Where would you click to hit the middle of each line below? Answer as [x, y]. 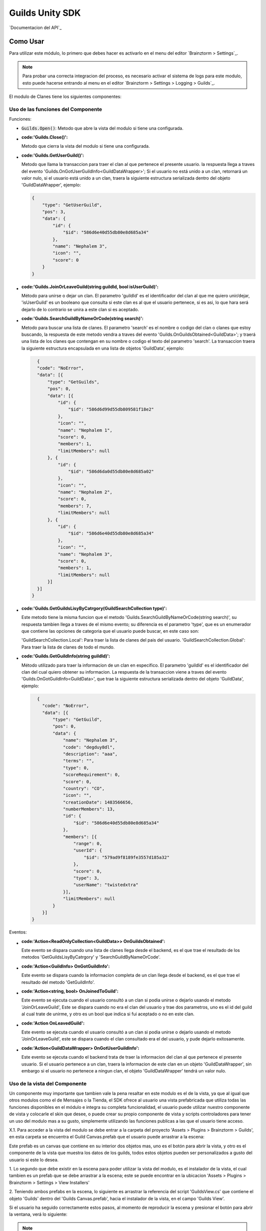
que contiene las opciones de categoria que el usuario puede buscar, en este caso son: [110, 631]
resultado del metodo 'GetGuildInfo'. [58, 982]
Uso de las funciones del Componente [56, 109]
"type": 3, [86, 878]
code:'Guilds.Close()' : [45, 137]
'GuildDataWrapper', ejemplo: [51, 185]
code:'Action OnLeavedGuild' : [53, 1023]
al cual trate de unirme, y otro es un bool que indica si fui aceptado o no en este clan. [108, 1014]
